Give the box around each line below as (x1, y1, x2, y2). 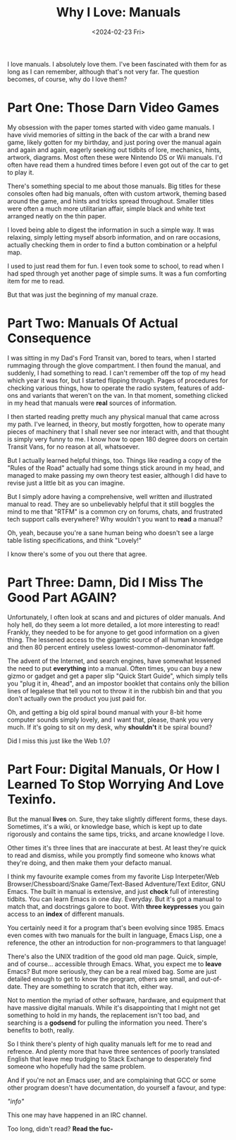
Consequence (7, 330, 92, 346)
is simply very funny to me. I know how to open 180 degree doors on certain (7, 435, 228, 443)
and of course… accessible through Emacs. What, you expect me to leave (7, 959, 222, 968)
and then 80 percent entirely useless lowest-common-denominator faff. (7, 642, 216, 651)
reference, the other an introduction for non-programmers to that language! (7, 938, 227, 947)
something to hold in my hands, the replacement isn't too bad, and (7, 1011, 200, 1019)
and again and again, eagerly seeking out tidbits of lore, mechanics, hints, (7, 146, 222, 154)
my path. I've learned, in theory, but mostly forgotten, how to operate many (7, 420, 225, 428)
